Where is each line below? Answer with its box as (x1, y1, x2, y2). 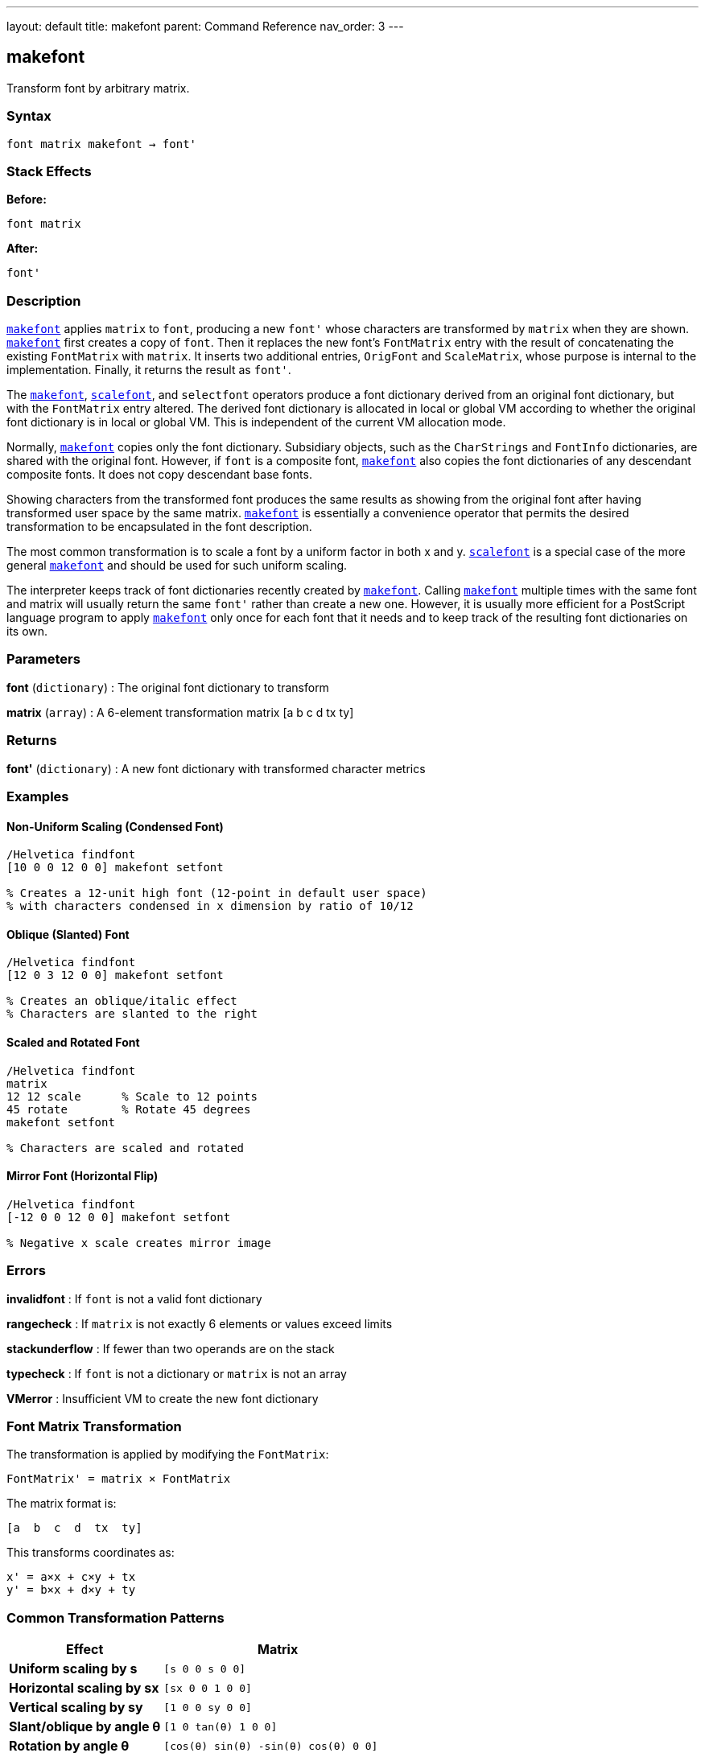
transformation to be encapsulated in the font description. (6, 520, 312, 534)
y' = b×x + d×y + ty (6, 1583, 136, 1597)
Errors (6, 1262, 46, 1279)
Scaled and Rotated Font (6, 1035, 140, 1050)
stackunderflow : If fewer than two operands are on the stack (6, 1341, 335, 1356)
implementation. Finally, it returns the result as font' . (6, 363, 291, 377)
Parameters (6, 651, 80, 668)
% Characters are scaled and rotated (6, 1141, 245, 1154)
